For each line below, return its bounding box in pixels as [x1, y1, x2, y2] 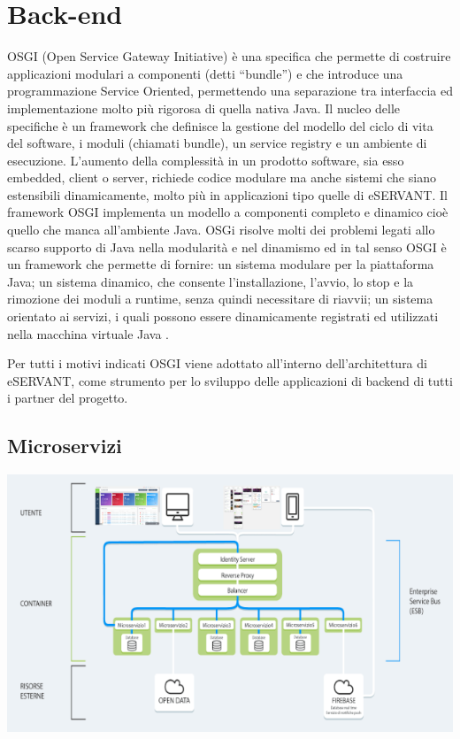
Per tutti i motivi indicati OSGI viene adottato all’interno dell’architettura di [7, 354, 427, 373]
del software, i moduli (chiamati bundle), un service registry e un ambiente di [7, 134, 427, 152]
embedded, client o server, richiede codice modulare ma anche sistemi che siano [7, 168, 436, 187]
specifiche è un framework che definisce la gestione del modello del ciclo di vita [7, 116, 433, 135]
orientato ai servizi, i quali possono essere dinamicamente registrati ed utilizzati [7, 307, 439, 326]
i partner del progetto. [7, 389, 128, 407]
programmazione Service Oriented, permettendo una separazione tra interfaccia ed [7, 81, 453, 100]
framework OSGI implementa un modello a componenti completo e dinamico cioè [7, 203, 448, 221]
